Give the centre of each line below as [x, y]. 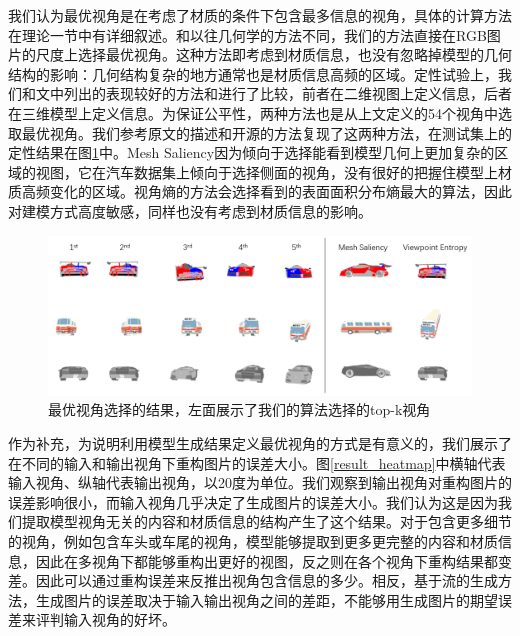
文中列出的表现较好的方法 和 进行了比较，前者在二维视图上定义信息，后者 [274, 93]
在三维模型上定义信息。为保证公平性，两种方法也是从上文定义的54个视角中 [253, 112]
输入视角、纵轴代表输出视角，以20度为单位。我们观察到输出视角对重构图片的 [260, 482]
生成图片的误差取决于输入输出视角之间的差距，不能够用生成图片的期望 [266, 599]
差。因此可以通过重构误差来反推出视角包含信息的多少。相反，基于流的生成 [253, 580]
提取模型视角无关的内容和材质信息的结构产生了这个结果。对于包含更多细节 [266, 521]
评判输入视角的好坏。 [105, 619]
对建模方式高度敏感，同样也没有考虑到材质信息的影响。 [190, 210]
